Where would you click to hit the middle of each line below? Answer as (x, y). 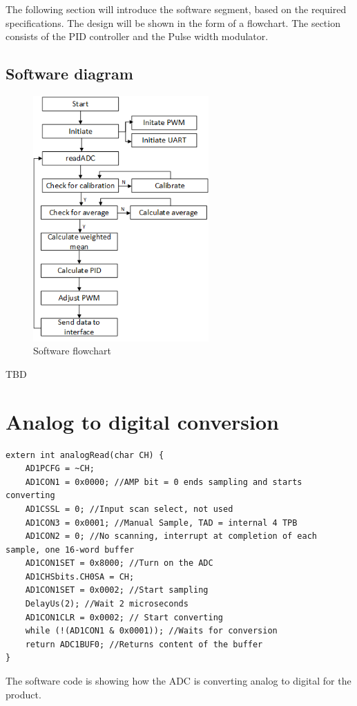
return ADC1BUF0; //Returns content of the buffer (144, 644)
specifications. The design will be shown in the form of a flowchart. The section (173, 22)
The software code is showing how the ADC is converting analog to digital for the (178, 681)
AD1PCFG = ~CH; (60, 469)
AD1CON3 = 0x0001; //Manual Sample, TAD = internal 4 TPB (161, 523)
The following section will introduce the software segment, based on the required (176, 9)
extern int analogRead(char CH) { (85, 455)
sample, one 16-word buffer (70, 550)
